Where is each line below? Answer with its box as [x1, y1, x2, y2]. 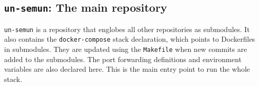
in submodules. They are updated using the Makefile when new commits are [4, 44, 247, 54]
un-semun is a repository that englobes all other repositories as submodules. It [4, 23, 250, 34]
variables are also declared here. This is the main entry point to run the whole [4, 64, 250, 74]
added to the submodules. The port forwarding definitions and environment [4, 53, 242, 64]
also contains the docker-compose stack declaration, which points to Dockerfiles [4, 34, 255, 44]
